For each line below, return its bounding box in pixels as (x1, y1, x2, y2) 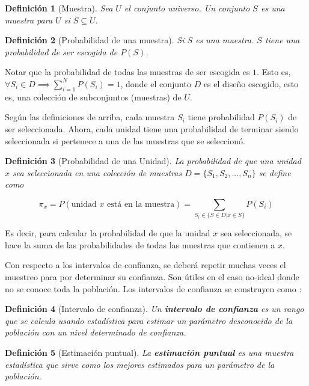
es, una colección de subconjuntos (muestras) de (5, 90, 182, 103)
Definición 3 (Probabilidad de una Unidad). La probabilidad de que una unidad (5, 155, 301, 167)
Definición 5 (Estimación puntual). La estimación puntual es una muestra (5, 346, 294, 358)
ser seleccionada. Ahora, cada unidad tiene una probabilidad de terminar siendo (5, 122, 299, 135)
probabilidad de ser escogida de (5, 45, 118, 58)
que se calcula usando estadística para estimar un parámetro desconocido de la (5, 314, 293, 326)
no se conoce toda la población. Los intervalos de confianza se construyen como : (5, 282, 302, 295)
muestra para (5, 13, 53, 26)
